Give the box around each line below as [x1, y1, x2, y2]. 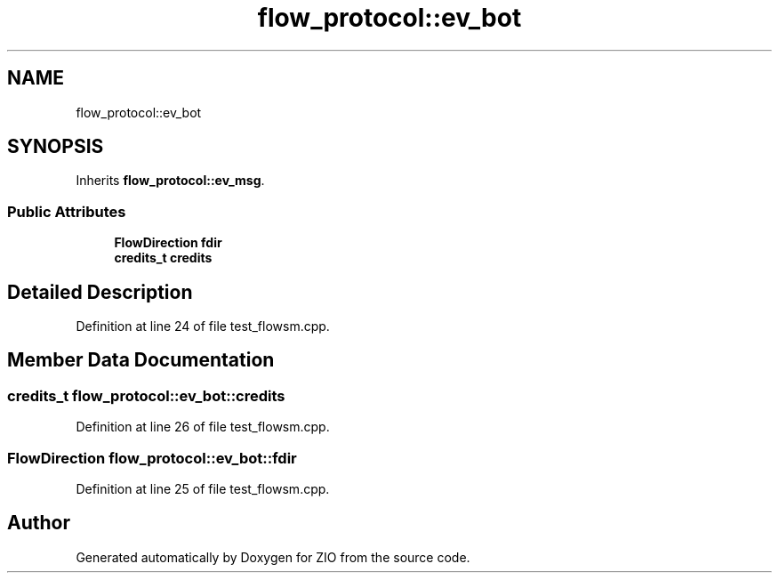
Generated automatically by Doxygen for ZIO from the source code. [76, 549, 470, 565]
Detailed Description [7, 280, 193, 303]
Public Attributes [7, 202, 126, 221]
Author [7, 512, 70, 535]
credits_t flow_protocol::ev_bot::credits [7, 386, 285, 405]
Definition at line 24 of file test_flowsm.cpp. [76, 318, 330, 334]
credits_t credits [114, 250, 213, 266]
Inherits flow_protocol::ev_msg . [76, 173, 265, 189]
